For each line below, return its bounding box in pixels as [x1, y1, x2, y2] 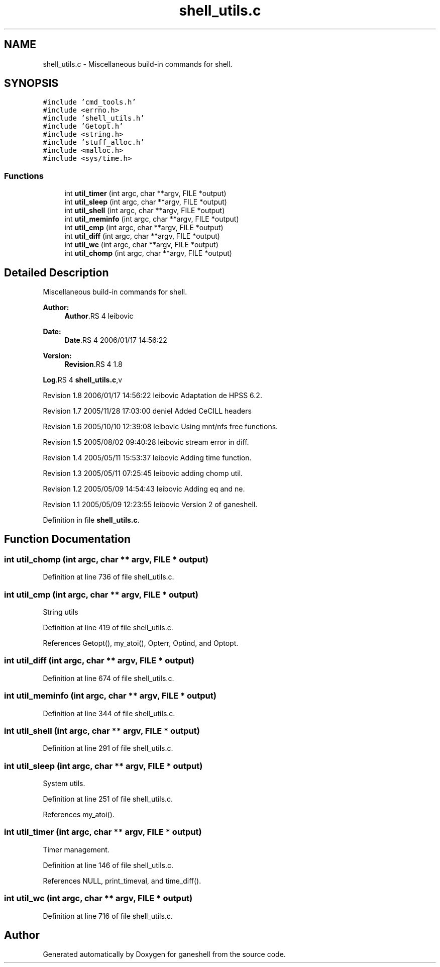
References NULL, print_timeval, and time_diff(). [43, 876, 201, 885]
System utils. [43, 779, 85, 788]
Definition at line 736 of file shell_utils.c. [43, 572, 174, 582]
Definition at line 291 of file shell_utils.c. [43, 744, 173, 753]
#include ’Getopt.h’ [43, 122, 124, 131]
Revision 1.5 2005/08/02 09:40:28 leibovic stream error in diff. [43, 438, 249, 447]
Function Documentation [4, 533, 131, 546]
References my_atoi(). [43, 810, 115, 819]
